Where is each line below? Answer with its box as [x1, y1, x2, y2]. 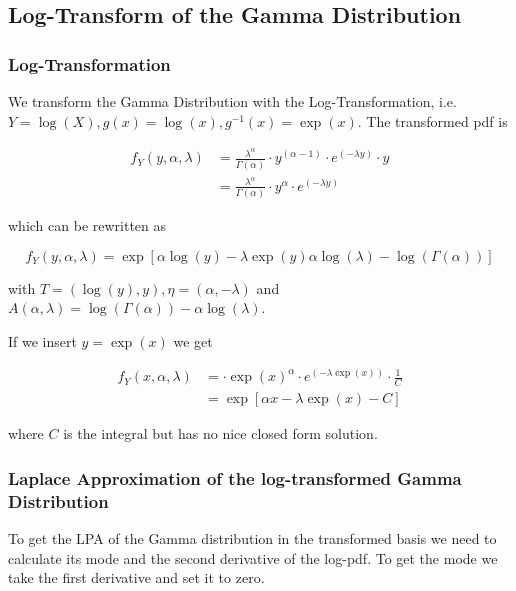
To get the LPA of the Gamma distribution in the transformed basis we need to [8, 528, 497, 549]
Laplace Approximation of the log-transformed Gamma [8, 465, 462, 490]
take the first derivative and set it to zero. [8, 567, 265, 588]
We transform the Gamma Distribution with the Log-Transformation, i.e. [8, 91, 457, 111]
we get [173, 330, 213, 351]
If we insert [8, 330, 77, 351]
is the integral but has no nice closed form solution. [63, 423, 378, 444]
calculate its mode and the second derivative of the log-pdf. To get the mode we [8, 547, 498, 568]
